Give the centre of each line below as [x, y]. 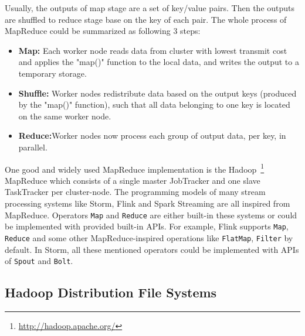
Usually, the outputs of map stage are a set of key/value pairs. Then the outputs [150, 8]
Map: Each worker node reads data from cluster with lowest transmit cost [153, 50]
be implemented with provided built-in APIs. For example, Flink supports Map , [147, 226]
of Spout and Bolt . [39, 261]
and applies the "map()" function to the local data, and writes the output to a [159, 62]
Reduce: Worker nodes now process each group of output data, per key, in [152, 136]
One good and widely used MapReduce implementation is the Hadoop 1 [135, 168]
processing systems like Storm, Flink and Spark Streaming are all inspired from [148, 203]
